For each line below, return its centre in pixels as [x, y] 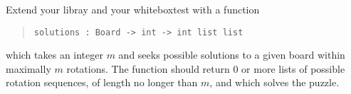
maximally [28, 68]
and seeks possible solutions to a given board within [232, 55]
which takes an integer [54, 55]
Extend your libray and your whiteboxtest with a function [133, 9]
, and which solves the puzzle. [274, 82]
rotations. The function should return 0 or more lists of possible [206, 68]
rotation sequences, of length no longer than [102, 82]
